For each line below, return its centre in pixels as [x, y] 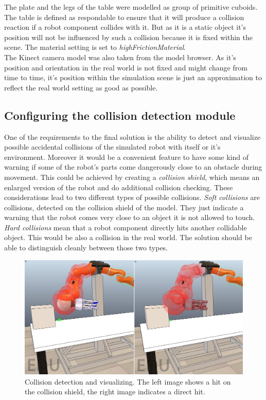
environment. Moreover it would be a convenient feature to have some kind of [127, 157]
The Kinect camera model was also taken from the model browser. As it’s [120, 57]
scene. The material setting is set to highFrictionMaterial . [95, 47]
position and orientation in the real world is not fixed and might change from [126, 67]
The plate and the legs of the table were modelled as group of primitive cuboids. [131, 7]
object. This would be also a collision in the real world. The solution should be [128, 237]
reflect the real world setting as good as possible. [81, 87]
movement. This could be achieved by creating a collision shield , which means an [132, 177]
